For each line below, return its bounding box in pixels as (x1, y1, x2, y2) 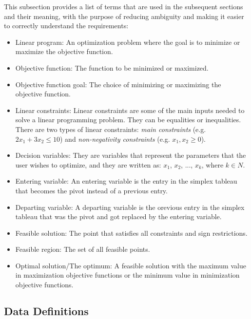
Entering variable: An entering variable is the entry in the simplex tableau (15, 176, 237, 186)
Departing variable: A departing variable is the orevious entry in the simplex (15, 202, 245, 212)
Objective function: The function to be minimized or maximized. (15, 62, 209, 73)
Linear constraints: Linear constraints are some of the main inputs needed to (15, 105, 245, 115)
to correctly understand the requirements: (4, 20, 129, 31)
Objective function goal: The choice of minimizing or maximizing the (15, 79, 221, 89)
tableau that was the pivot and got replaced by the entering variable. (15, 211, 222, 222)
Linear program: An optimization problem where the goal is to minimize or (15, 37, 240, 47)
